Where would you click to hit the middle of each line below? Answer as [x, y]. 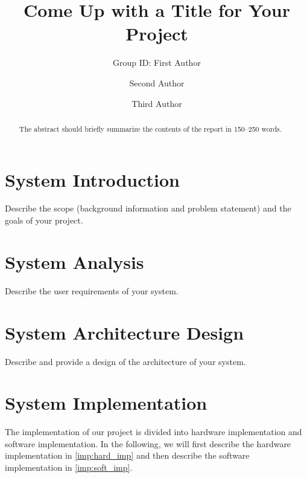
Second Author [157, 82]
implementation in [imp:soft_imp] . [69, 467]
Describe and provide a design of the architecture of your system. [125, 361]
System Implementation [106, 403]
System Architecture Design [125, 332]
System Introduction [92, 179]
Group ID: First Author [157, 63]
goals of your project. [44, 220]
